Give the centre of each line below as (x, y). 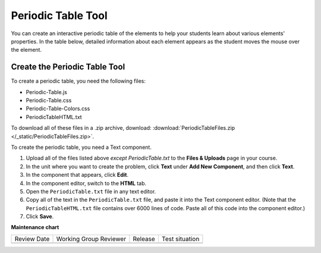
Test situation (180, 239)
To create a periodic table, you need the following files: (78, 81)
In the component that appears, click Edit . (77, 175)
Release (144, 239)
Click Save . (40, 217)
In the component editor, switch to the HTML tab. (86, 183)
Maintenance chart (35, 227)
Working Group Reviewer (91, 239)
